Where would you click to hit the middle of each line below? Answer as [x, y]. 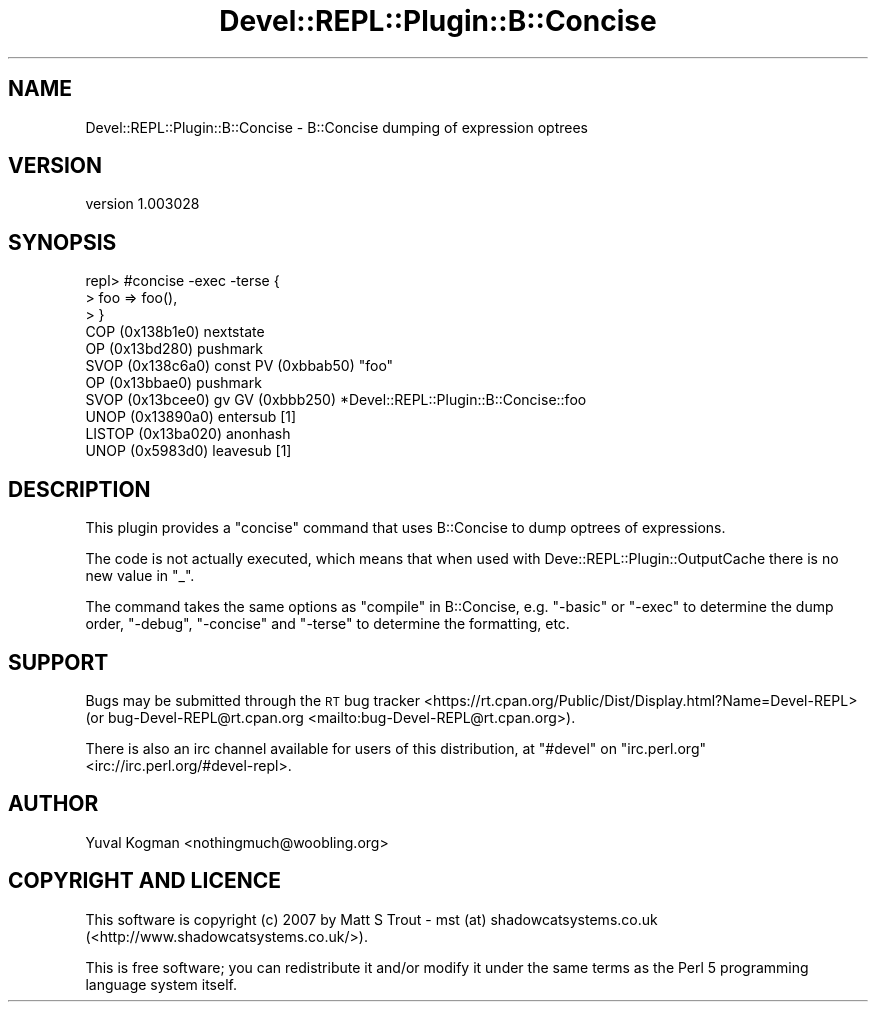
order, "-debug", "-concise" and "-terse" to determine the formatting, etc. [327, 624]
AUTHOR [53, 804]
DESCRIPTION [79, 489]
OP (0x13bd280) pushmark [174, 349]
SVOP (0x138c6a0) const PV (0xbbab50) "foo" [239, 366]
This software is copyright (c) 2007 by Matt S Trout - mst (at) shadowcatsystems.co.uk [371, 919]
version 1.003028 [142, 204]
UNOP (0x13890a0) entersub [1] [191, 417]
